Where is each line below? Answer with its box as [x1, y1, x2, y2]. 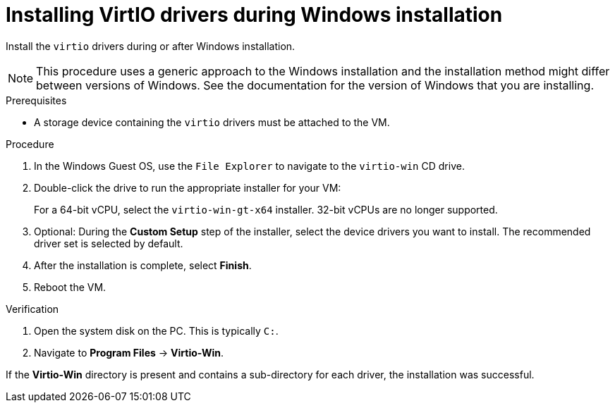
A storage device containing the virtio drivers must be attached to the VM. [34, 116, 390, 128]
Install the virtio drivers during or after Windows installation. [6, 39, 296, 52]
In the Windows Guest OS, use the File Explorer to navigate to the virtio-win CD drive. [34, 159, 465, 172]
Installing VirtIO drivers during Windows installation [6, 3, 503, 27]
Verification [6, 302, 59, 315]
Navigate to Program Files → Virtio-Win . [34, 346, 224, 359]
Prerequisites [6, 94, 67, 106]
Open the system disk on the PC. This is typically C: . [34, 324, 279, 337]
